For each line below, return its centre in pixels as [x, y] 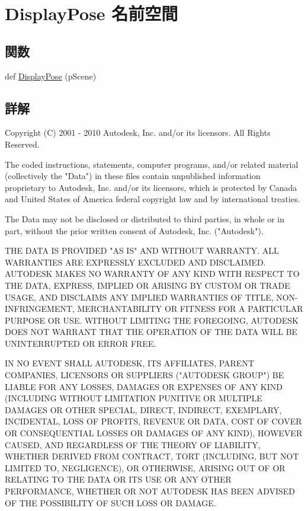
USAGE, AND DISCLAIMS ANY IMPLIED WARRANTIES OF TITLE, [139, 297]
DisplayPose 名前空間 [92, 13]
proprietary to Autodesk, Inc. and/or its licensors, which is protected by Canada [151, 187]
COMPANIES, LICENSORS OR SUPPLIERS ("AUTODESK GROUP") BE [145, 375]
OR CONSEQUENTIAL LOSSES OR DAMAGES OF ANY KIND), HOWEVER [154, 433]
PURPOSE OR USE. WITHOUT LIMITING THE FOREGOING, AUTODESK [152, 320]
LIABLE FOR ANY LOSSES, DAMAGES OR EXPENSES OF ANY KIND [144, 386]
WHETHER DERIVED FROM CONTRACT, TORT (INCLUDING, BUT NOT [152, 456]
